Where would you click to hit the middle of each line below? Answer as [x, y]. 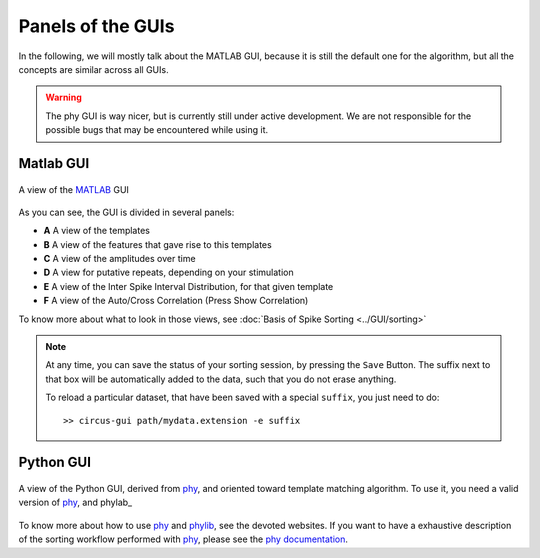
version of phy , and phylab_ [75, 502]
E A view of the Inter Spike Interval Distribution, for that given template [188, 286]
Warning [63, 97]
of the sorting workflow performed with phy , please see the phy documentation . [183, 539]
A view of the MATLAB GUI [74, 189]
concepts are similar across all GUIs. [93, 69]
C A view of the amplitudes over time [119, 259]
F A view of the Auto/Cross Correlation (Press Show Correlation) [176, 301]
